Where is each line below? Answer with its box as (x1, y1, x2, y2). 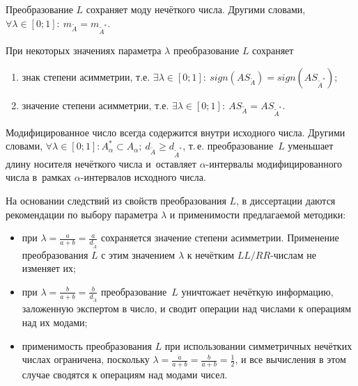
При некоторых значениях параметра (6, 42, 162, 57)
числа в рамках (6, 170, 72, 184)
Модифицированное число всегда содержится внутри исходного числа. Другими (6, 124, 345, 139)
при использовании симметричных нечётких (164, 338, 352, 353)
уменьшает (288, 138, 334, 153)
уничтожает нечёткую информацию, (181, 284, 334, 298)
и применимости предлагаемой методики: (169, 207, 346, 221)
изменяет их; (22, 261, 77, 275)
